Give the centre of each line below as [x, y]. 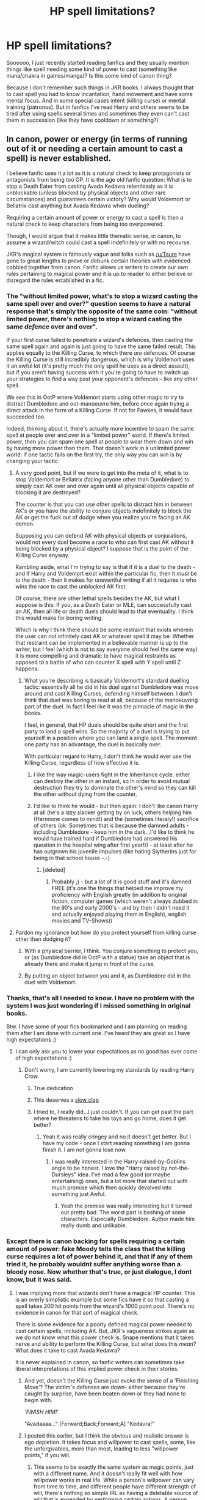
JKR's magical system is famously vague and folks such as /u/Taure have [99, 254]
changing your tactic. [33, 461]
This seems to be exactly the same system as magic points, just [113, 1467]
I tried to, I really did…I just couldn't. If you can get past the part [113, 1112]
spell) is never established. [59, 158]
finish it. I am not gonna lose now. [85, 1150]
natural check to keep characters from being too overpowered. [85, 224]
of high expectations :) [43, 1058]
